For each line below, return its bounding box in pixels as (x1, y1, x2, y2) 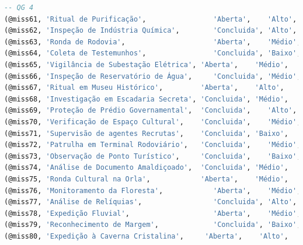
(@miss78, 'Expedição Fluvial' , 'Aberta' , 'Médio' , (4, 209, 301, 218)
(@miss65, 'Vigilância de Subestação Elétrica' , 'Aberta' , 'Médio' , (4, 60, 288, 69)
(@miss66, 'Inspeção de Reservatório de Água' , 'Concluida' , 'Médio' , (4, 72, 301, 80)
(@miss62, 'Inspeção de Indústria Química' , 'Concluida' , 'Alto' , (4, 26, 297, 35)
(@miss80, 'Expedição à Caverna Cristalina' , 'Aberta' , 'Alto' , (4, 232, 288, 240)
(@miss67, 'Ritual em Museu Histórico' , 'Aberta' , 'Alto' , (4, 83, 284, 92)
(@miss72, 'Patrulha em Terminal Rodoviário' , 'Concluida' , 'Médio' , (4, 141, 301, 149)
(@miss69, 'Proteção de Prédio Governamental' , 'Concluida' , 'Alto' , (4, 106, 297, 115)
